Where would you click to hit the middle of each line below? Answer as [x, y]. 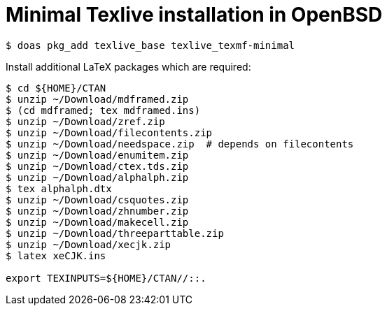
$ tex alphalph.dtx [59, 188]
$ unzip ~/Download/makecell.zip [97, 222]
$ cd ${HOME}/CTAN [56, 88]
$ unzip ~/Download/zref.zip [85, 121]
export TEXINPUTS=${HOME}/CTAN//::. [106, 278]
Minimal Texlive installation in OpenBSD [194, 15]
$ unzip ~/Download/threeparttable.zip [115, 233]
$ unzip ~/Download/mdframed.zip [97, 99]
